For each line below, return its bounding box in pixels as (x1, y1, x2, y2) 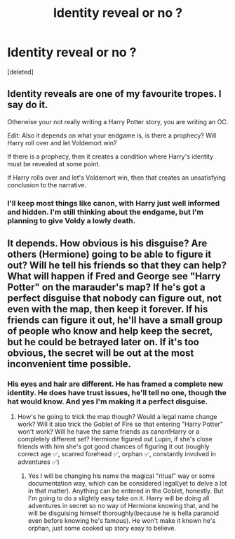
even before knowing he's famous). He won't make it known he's (27, 517, 216, 525)
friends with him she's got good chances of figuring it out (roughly (17, 442, 210, 451)
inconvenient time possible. (7, 358, 132, 370)
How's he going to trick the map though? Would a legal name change (17, 413, 217, 421)
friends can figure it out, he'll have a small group (7, 314, 223, 326)
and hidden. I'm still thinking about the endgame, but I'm (7, 207, 204, 217)
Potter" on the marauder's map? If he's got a (7, 281, 206, 293)
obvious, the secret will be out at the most (7, 347, 194, 359)
